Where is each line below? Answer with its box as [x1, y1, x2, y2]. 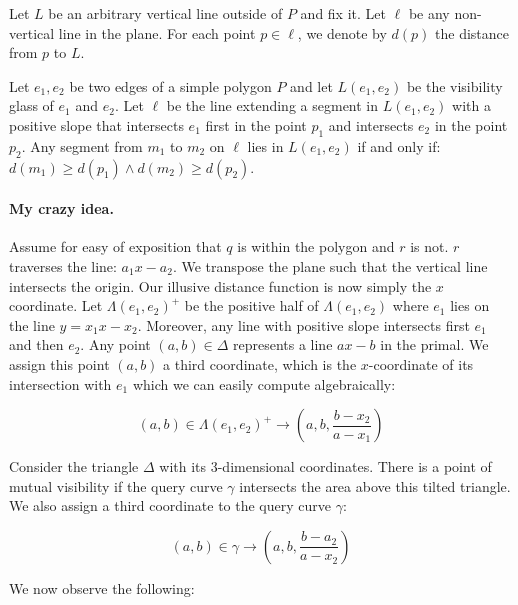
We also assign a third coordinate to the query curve [9, 495, 331, 516]
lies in [247, 135, 284, 156]
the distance [435, 22, 509, 43]
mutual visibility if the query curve [9, 475, 223, 496]
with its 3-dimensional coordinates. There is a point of [159, 456, 492, 477]
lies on [450, 295, 490, 316]
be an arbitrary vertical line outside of [48, 3, 283, 23]
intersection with [9, 373, 112, 394]
